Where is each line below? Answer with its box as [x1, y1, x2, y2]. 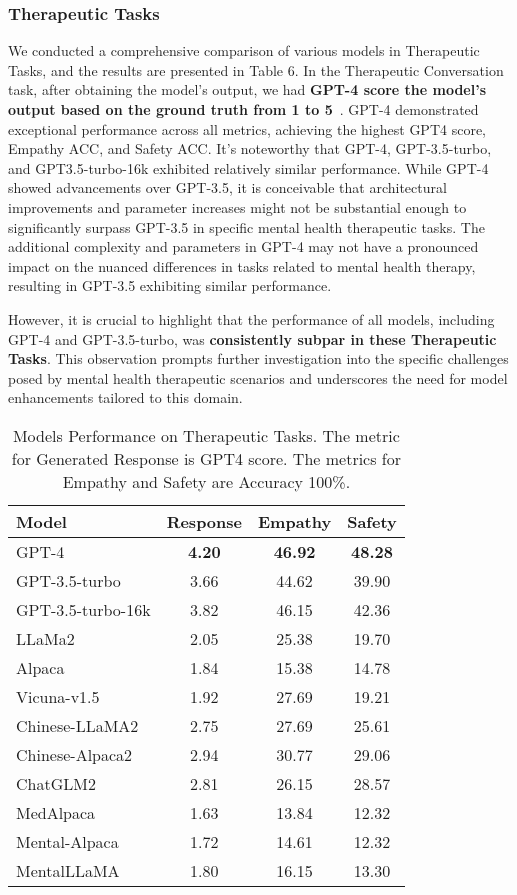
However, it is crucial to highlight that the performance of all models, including [8, 308, 495, 329]
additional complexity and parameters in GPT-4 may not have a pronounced [8, 236, 479, 257]
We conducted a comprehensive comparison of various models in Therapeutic [8, 40, 480, 61]
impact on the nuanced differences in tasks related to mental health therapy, [8, 255, 476, 276]
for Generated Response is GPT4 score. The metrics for [11, 446, 402, 470]
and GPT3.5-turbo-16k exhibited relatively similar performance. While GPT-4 [8, 157, 489, 178]
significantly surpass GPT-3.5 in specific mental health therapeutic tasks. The [8, 216, 485, 237]
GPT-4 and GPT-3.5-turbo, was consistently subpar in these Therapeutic [8, 328, 497, 349]
